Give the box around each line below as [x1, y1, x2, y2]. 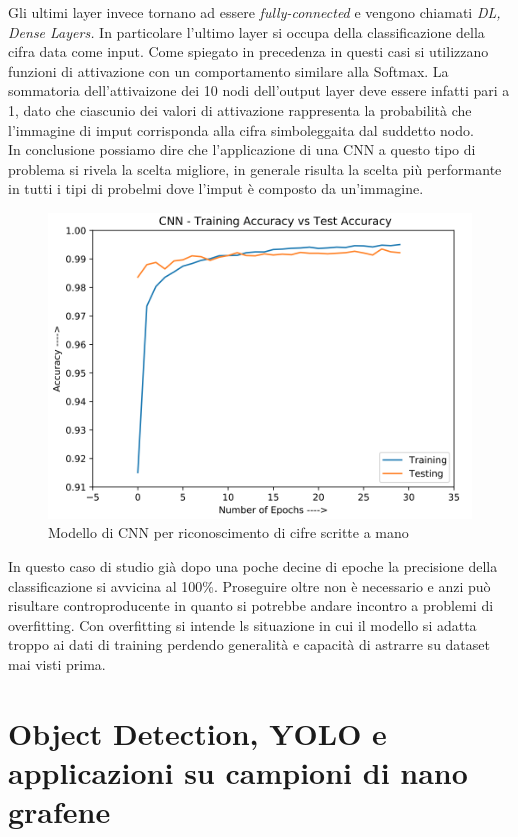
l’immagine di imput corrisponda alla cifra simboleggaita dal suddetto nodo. [8, 119, 474, 140]
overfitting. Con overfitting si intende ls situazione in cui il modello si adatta [8, 614, 477, 635]
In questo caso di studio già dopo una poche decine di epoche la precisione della [8, 556, 498, 577]
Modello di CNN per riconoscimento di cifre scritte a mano [48, 522, 409, 543]
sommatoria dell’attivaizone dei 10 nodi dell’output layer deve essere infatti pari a [8, 80, 510, 101]
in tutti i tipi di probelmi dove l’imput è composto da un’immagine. [8, 178, 424, 199]
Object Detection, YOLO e [8, 712, 387, 753]
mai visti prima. [8, 654, 106, 675]
